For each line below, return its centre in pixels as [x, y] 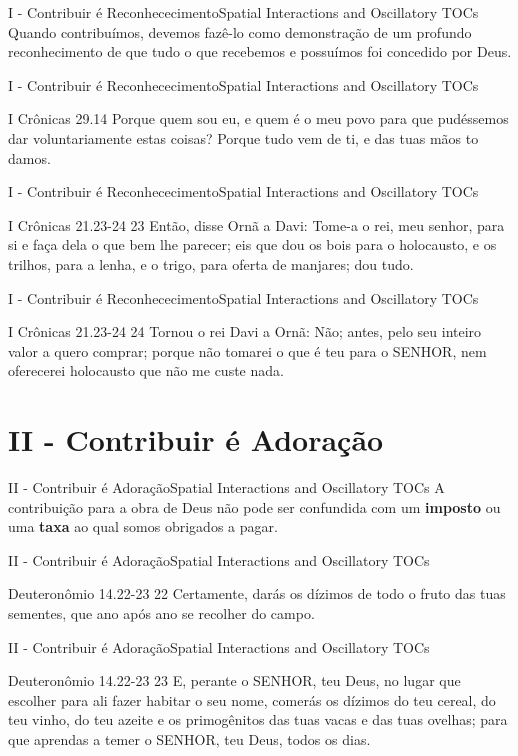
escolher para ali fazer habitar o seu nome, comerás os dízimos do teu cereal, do [252, 699]
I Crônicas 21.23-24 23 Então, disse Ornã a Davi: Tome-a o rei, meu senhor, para [256, 224]
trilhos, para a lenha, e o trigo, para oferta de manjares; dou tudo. [211, 263]
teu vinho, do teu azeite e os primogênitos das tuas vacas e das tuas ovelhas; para [258, 719]
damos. [29, 157]
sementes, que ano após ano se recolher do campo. [161, 613]
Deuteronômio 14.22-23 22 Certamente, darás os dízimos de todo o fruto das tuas [257, 593]
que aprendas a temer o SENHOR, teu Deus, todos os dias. [189, 738]
